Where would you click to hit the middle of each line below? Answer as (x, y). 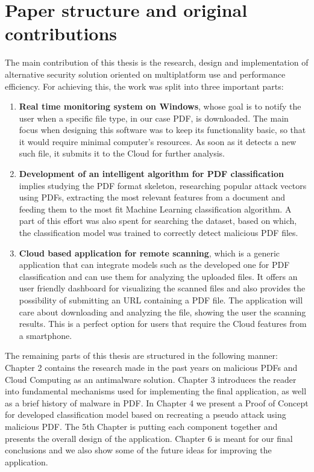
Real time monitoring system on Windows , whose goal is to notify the (160, 106)
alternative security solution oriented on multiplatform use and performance (145, 74)
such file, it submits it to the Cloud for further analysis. (122, 153)
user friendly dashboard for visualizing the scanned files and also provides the (162, 288)
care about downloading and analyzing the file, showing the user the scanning (162, 312)
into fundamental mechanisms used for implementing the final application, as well (156, 391)
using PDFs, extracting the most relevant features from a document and (152, 197)
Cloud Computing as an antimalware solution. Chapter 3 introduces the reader (151, 379)
